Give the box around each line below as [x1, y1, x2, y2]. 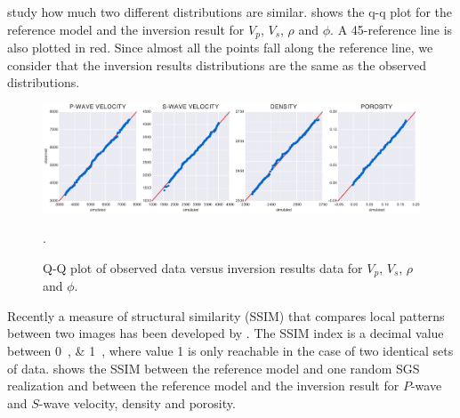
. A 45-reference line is [330, 20, 453, 38]
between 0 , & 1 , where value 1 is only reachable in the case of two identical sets [7, 341, 454, 359]
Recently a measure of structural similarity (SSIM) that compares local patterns [7, 306, 445, 325]
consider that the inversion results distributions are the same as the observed [7, 55, 427, 74]
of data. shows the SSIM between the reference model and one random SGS [7, 358, 420, 377]
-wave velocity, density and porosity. [38, 393, 236, 412]
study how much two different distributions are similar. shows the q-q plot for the [7, 3, 452, 20]
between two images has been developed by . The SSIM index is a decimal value [7, 324, 444, 342]
